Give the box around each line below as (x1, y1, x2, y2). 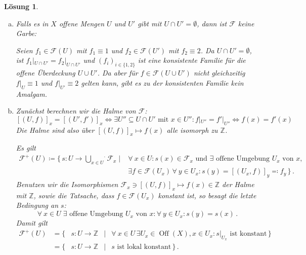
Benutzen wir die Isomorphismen (16, 179, 118, 190)
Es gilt (16, 142, 36, 153)
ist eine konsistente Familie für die (138, 55, 246, 65)
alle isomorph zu (166, 124, 218, 135)
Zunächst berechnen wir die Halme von (16, 105, 136, 116)
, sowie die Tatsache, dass (33, 190, 114, 200)
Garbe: (16, 28, 37, 39)
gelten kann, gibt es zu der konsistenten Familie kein (81, 77, 244, 88)
